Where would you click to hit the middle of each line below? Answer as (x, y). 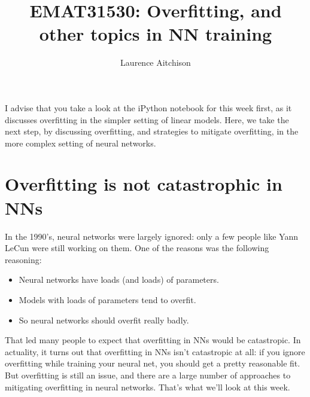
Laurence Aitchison (156, 62)
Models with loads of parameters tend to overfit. (107, 299)
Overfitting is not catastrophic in (144, 184)
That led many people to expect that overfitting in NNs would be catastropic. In (153, 340)
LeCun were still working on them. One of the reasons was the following (137, 248)
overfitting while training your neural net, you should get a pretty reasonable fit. (153, 363)
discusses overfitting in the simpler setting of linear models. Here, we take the (147, 119)
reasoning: (23, 259)
